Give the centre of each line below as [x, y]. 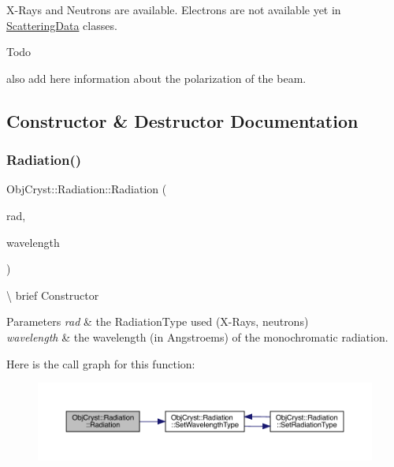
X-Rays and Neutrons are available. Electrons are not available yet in [174, 9]
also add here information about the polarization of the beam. [156, 78]
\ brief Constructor [53, 295]
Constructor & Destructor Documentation [182, 120]
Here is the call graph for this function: [101, 363]
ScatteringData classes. [62, 25]
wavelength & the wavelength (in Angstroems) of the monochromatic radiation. [197, 336]
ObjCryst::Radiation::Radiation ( [87, 189]
